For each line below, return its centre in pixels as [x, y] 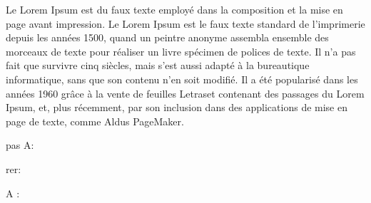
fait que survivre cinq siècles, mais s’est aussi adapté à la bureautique [158, 65]
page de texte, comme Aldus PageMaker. [95, 121]
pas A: [20, 145]
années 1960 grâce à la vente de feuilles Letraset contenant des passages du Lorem [185, 93]
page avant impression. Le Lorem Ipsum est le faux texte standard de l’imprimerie [185, 23]
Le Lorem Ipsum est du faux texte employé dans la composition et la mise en [174, 9]
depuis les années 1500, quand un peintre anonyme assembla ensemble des [167, 37]
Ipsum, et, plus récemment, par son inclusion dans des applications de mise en [177, 107]
